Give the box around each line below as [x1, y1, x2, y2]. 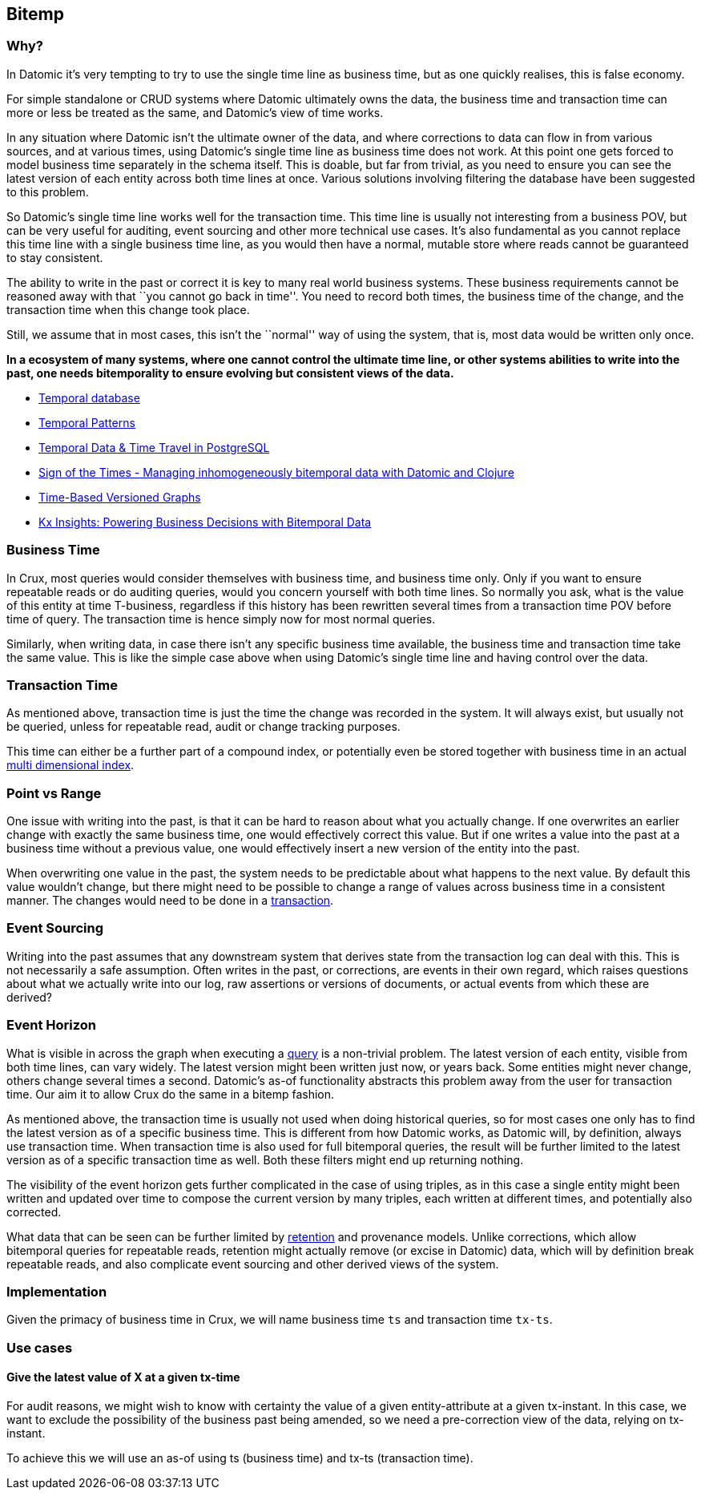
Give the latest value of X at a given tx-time [6, 1370, 240, 1385]
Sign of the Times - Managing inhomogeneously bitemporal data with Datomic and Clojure [38, 465, 514, 479]
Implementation [6, 1283, 107, 1300]
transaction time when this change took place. [6, 302, 250, 317]
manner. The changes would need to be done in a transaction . [6, 893, 334, 908]
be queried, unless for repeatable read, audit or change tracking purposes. [6, 720, 401, 734]
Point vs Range [6, 784, 102, 801]
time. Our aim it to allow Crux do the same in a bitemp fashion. [6, 1087, 335, 1101]
